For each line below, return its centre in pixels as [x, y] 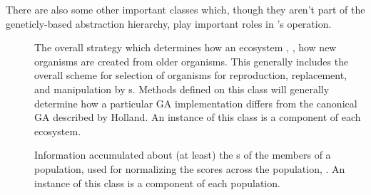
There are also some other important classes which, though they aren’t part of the [185, 9]
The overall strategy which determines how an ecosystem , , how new [185, 47]
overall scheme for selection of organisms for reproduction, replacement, [191, 75]
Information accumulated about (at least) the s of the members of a [183, 155]
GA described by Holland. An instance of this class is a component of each [198, 117]
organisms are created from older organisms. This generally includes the [192, 61]
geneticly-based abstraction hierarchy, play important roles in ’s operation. [169, 23]
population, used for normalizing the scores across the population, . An [190, 168]
